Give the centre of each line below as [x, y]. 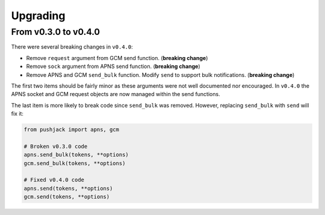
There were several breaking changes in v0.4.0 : [72, 47]
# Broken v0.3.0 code [56, 146]
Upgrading [38, 16]
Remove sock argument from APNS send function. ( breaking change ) [113, 67]
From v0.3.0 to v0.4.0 [56, 32]
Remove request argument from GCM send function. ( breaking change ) [117, 58]
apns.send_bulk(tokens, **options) [76, 155]
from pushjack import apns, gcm [72, 130]
